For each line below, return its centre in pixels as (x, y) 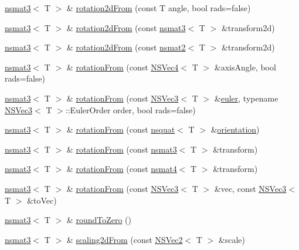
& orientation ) (235, 129)
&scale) (232, 239)
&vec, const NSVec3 (250, 188)
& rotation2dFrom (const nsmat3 (126, 27)
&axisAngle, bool (245, 67)
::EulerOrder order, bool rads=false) (130, 109)
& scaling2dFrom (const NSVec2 (125, 239)
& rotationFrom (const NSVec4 (123, 67)
